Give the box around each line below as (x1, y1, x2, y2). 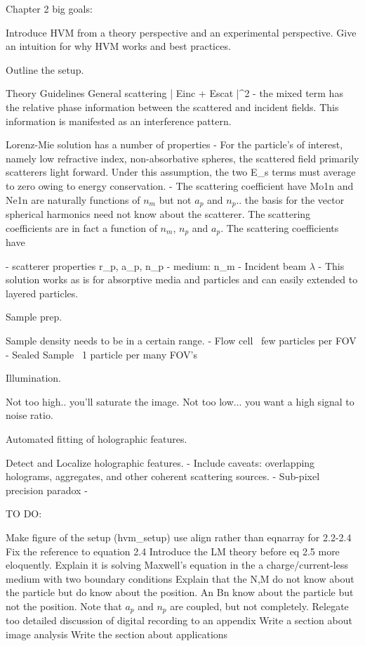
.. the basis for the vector (236, 192, 345, 207)
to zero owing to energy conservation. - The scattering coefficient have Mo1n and (6, 178, 354, 193)
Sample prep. (6, 309, 62, 324)
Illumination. (6, 370, 61, 385)
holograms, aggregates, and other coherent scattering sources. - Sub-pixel (6, 469, 320, 484)
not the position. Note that (6, 598, 122, 613)
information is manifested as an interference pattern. (6, 113, 232, 128)
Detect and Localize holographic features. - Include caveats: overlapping (6, 455, 315, 470)
